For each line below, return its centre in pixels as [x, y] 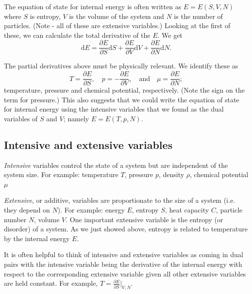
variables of [21, 118]
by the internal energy [37, 238]
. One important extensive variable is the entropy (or [144, 219]
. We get [170, 35]
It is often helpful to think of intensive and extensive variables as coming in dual [124, 254]
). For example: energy [91, 210]
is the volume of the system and [117, 16]
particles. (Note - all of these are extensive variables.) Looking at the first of [117, 25]
